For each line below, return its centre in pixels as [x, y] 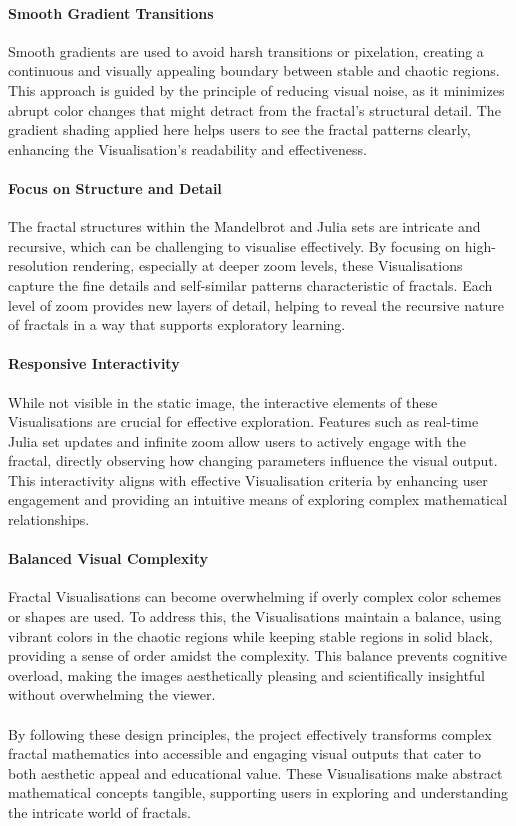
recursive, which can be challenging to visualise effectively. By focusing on [234, 245]
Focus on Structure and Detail [115, 187]
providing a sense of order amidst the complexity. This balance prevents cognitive [258, 655]
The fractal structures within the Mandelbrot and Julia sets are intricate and [244, 226]
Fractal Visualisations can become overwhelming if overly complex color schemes [255, 596]
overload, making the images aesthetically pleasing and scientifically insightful [246, 674]
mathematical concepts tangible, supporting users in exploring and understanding [258, 792]
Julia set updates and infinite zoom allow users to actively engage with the [237, 440]
